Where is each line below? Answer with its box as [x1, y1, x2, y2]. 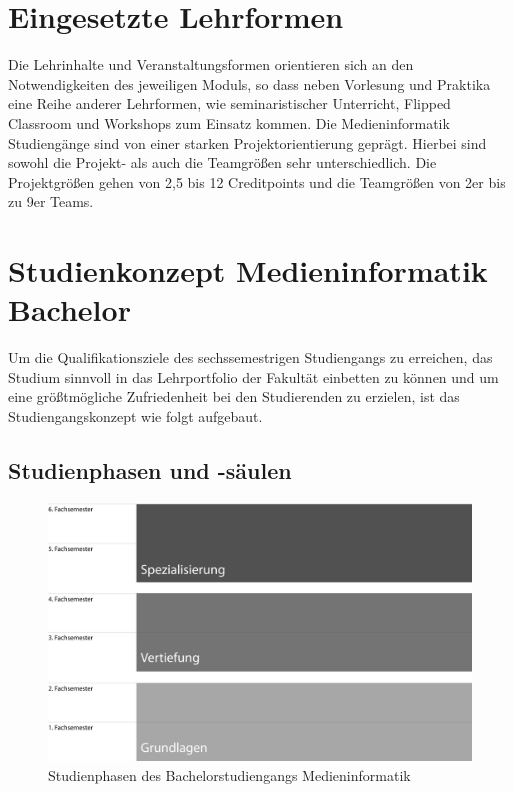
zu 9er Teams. [8, 191, 94, 212]
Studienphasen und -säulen [8, 454, 292, 485]
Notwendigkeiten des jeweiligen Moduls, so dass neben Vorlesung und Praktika [8, 73, 491, 94]
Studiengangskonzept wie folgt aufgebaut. [8, 405, 263, 426]
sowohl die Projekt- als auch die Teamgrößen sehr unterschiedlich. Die [8, 152, 437, 173]
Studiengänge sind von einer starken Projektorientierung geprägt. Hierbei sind [8, 132, 487, 153]
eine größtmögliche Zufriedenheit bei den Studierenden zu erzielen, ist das [8, 386, 460, 407]
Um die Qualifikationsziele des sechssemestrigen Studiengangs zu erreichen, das [8, 347, 493, 368]
